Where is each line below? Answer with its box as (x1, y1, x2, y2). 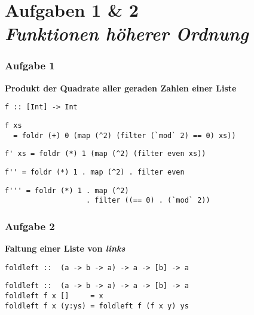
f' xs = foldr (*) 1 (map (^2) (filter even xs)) (5, 149, 206, 158)
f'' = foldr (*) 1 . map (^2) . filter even (5, 168, 185, 176)
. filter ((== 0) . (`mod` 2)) (86, 196, 210, 205)
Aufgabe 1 (5, 58, 55, 73)
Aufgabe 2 (5, 218, 55, 233)
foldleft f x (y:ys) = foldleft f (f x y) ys (5, 301, 189, 310)
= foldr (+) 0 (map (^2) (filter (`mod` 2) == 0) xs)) (13, 131, 236, 140)
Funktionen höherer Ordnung (5, 21, 249, 46)
